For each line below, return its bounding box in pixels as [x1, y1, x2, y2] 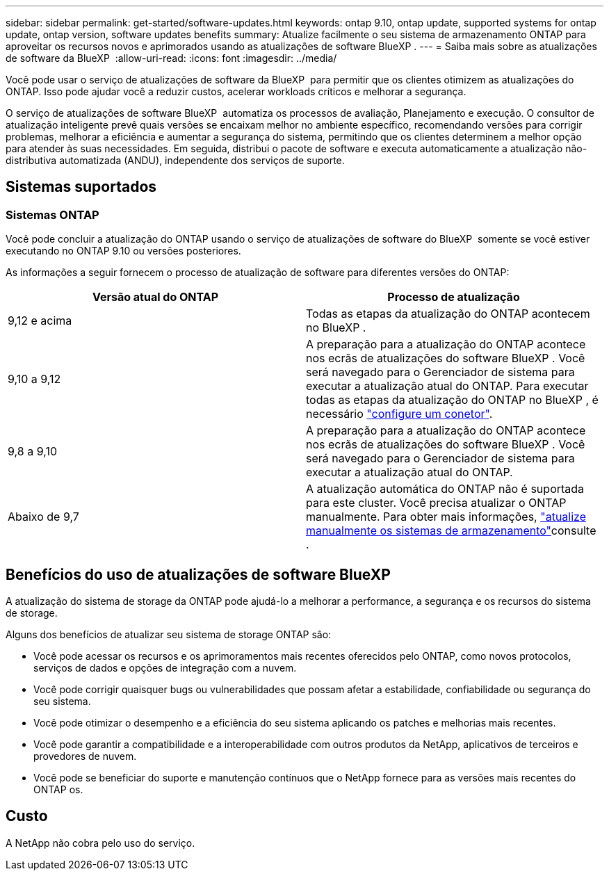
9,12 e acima [8, 314, 72, 328]
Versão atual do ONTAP [92, 290, 219, 305]
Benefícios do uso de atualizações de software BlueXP [6, 565, 391, 583]
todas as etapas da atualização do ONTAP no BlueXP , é [306, 393, 599, 407]
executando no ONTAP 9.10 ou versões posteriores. [6, 245, 241, 257]
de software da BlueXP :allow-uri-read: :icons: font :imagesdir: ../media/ [6, 52, 337, 64]
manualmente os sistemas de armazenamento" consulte [306, 524, 596, 538]
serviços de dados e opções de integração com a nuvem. [33, 662, 297, 674]
